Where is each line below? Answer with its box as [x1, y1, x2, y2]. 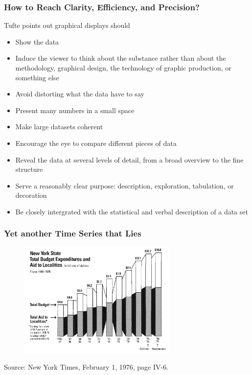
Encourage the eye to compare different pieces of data [15, 138, 177, 148]
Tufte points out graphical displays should [4, 20, 130, 30]
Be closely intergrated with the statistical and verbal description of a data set [15, 206, 248, 216]
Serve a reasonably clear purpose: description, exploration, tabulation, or [15, 180, 234, 190]
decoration [15, 190, 47, 200]
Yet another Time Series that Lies [4, 227, 141, 239]
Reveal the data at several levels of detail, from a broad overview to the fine [15, 154, 244, 164]
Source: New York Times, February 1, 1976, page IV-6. [4, 362, 169, 372]
